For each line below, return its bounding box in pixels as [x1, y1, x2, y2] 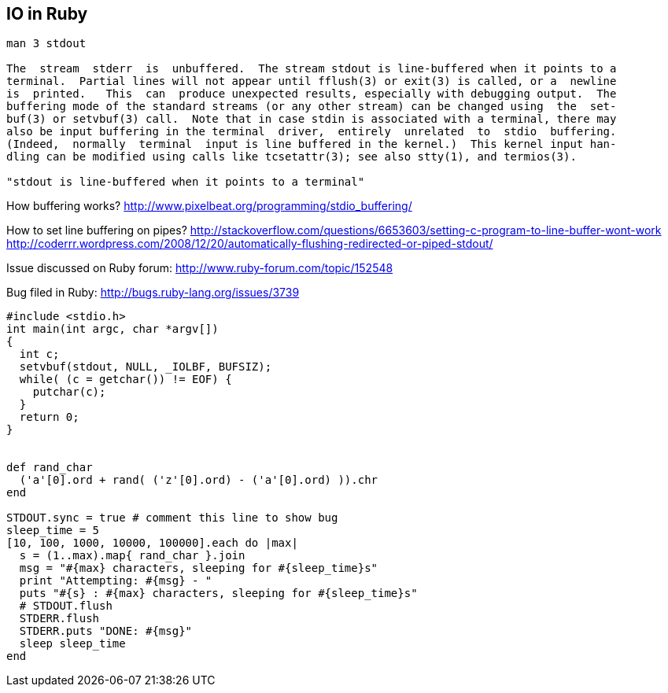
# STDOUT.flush [19, 599, 113, 613]
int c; [19, 348, 60, 361]
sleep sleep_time [19, 637, 126, 651]
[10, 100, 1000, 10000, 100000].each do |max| [6, 536, 298, 550]
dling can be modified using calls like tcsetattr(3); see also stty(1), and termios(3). [6, 150, 577, 164]
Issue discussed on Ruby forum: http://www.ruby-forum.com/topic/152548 [6, 261, 393, 275]
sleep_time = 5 [6, 524, 100, 537]
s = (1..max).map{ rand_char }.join [19, 549, 245, 562]
